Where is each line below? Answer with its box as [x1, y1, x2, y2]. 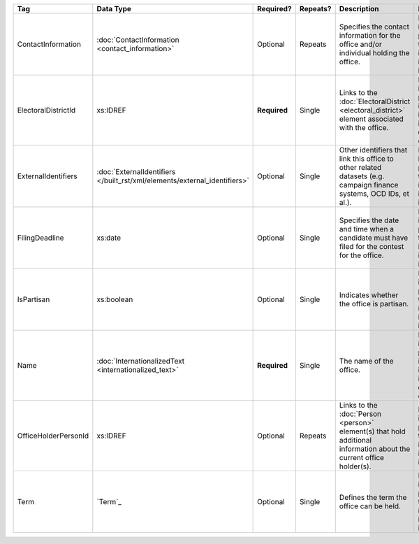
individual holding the [339, 48, 410, 57]
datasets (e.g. [339, 171, 385, 181]
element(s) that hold [339, 427, 406, 436]
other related [339, 163, 382, 172]
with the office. [339, 123, 389, 132]
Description [339, 4, 380, 13]
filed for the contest [339, 242, 404, 251]
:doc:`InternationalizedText [96, 357, 185, 366]
